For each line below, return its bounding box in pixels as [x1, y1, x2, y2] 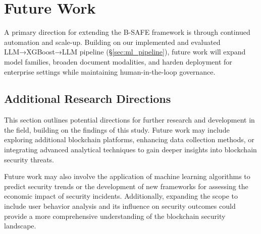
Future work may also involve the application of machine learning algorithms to [4, 171, 250, 182]
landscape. [4, 220, 36, 231]
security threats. [4, 154, 55, 164]
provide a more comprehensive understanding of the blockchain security [4, 210, 226, 221]
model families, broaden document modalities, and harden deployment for [4, 56, 232, 67]
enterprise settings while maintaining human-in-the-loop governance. [4, 66, 216, 77]
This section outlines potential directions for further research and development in [4, 114, 255, 125]
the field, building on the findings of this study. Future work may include [4, 124, 230, 135]
